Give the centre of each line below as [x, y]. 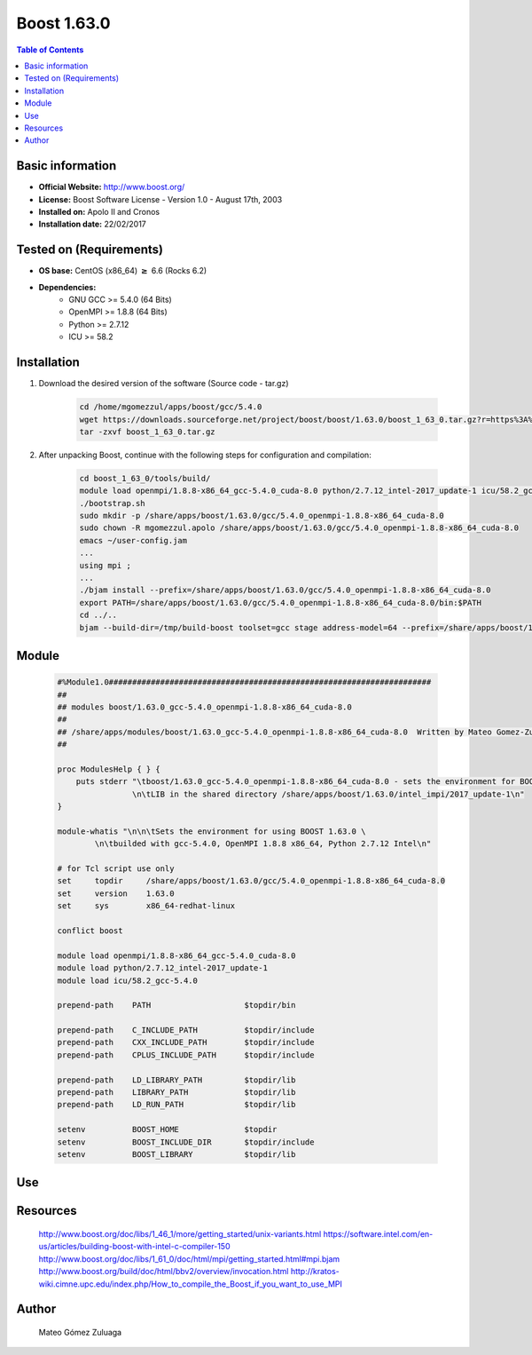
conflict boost [90, 931]
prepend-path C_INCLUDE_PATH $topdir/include [186, 1030]
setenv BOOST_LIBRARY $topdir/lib [176, 1154]
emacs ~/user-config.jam [133, 540]
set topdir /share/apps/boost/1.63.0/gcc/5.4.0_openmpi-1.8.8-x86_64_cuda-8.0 [251, 881]
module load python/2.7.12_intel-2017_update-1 [162, 968]
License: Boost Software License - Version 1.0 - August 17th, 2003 [160, 199]
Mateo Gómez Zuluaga [80, 1332]
